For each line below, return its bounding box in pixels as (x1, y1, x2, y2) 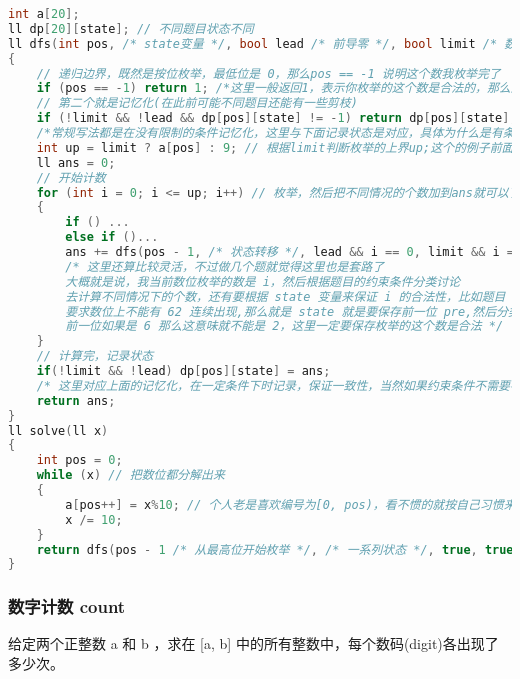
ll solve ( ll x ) (8, 423, 109, 438)
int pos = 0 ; (36, 453, 123, 468)
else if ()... (65, 230, 159, 245)
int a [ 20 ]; (8, 7, 80, 21)
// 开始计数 (36, 170, 106, 185)
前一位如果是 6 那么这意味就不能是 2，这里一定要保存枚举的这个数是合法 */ (65, 319, 504, 334)
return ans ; (36, 393, 116, 408)
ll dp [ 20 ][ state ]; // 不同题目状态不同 (8, 21, 254, 36)
